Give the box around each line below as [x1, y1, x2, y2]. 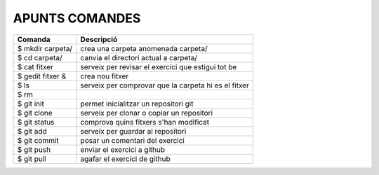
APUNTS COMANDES [13, 10, 141, 26]
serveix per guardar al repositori [80, 126, 187, 136]
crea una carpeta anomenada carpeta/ [80, 43, 208, 53]
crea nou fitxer [80, 71, 129, 80]
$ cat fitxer [17, 62, 54, 71]
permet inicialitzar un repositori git [80, 99, 194, 108]
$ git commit [17, 135, 59, 145]
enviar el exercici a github [80, 144, 166, 154]
